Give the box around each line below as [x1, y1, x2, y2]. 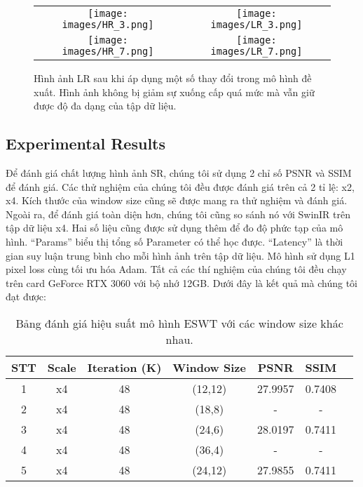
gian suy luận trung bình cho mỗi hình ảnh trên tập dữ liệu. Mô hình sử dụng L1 [6, 248, 355, 262]
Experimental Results [6, 133, 165, 154]
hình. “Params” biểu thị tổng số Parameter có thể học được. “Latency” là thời [6, 234, 343, 248]
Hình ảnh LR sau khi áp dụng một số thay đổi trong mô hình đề [34, 71, 312, 85]
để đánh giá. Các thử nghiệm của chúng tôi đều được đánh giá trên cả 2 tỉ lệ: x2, [6, 179, 355, 194]
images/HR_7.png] [62, 46, 154, 57]
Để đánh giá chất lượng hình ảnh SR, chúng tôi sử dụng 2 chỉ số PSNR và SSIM [6, 165, 352, 180]
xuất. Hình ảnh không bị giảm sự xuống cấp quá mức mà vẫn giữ [34, 84, 315, 99]
